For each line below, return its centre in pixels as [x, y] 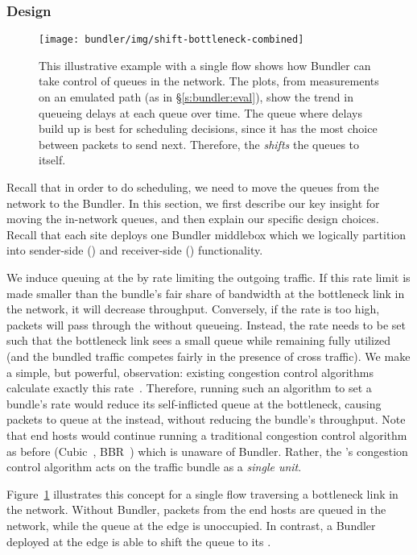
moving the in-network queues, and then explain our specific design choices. [193, 219]
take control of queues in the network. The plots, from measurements [209, 81]
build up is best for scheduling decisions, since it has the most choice [208, 128]
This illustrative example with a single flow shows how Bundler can [205, 65]
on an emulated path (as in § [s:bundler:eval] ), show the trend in [196, 97]
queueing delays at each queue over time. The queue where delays [200, 112]
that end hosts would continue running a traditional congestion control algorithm [207, 435]
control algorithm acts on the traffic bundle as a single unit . [154, 467]
